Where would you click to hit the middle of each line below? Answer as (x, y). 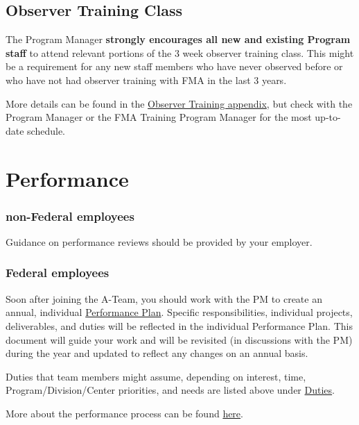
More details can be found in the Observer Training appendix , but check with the (179, 103)
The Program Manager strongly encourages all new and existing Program (178, 39)
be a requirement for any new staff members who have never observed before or (174, 66)
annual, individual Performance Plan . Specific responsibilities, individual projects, (179, 312)
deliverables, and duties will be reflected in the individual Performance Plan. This (179, 325)
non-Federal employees (70, 216)
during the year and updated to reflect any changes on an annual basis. (157, 353)
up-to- (328, 117)
